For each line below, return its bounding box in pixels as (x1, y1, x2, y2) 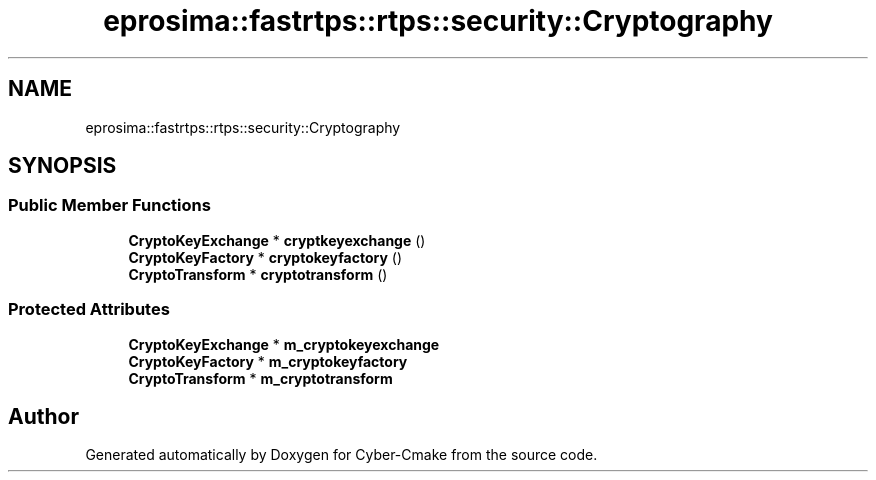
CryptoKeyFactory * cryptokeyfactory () (128, 248, 402, 266)
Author (8, 403, 79, 429)
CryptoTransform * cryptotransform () (128, 265, 388, 283)
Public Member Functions (8, 195, 211, 216)
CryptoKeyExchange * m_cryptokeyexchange (128, 335, 440, 353)
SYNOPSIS (8, 153, 117, 179)
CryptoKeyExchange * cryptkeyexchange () (128, 231, 426, 249)
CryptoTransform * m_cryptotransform (128, 369, 393, 387)
